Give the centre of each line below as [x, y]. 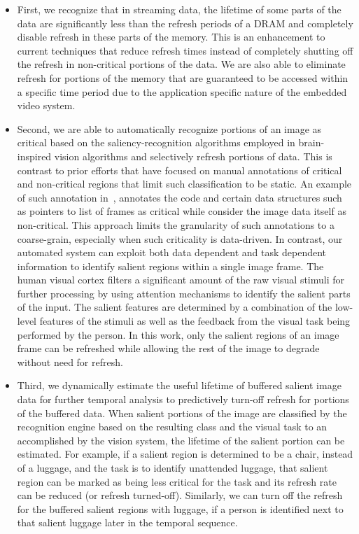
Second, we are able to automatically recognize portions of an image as [169, 128]
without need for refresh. [70, 361]
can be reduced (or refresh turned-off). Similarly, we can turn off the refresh [180, 495]
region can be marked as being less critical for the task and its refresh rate [177, 481]
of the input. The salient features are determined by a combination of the [175, 307]
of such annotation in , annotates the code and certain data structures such [179, 197]
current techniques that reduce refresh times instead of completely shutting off [185, 50]
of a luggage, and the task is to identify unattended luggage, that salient [173, 468]
